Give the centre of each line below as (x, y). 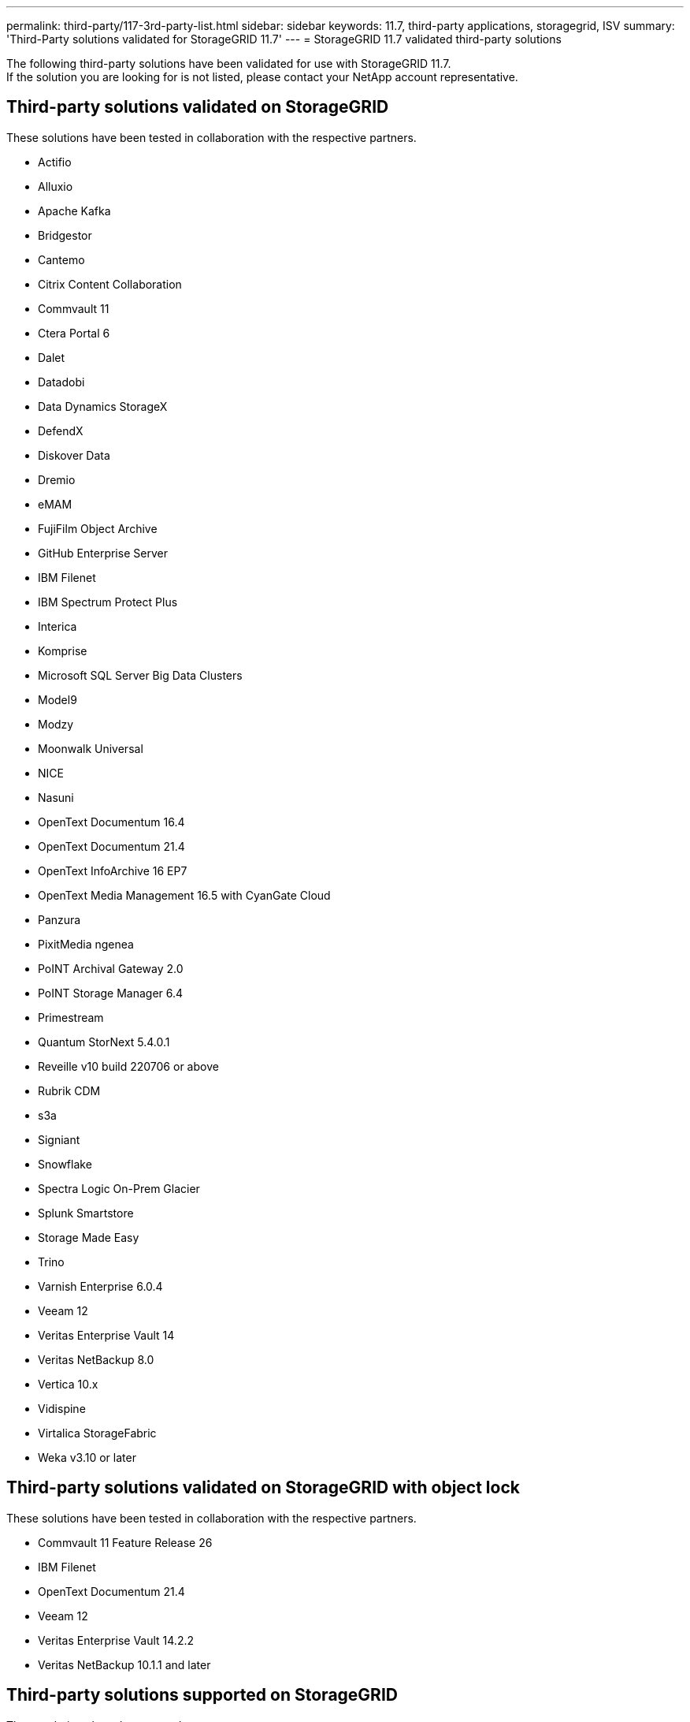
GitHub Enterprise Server (103, 553)
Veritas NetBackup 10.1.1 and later (124, 1664)
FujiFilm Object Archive (98, 528)
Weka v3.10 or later (87, 1457)
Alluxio (56, 186)
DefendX (61, 430)
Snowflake (65, 1164)
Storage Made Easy (89, 1237)
